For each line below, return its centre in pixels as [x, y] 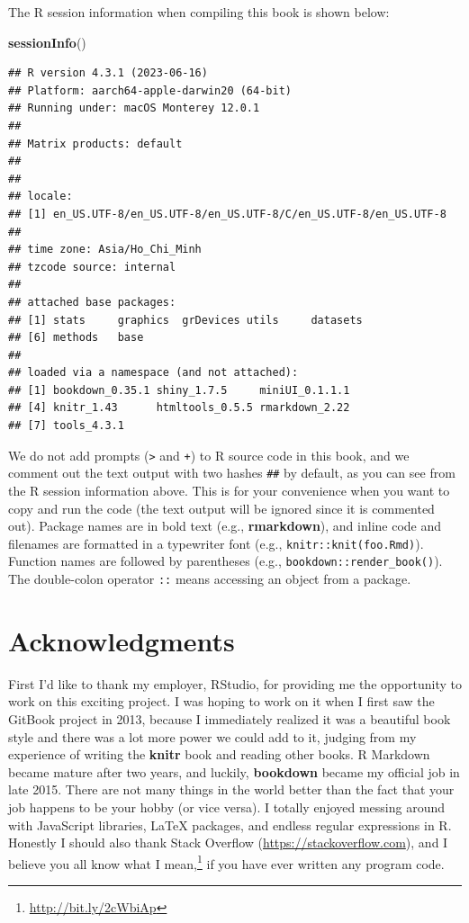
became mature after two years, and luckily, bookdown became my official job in [234, 771]
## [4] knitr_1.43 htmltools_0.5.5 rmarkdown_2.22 [179, 408]
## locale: [41, 197]
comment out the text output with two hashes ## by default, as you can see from [232, 473]
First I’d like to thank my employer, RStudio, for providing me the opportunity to [235, 683]
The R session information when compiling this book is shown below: [199, 12]
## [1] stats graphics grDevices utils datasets [185, 320]
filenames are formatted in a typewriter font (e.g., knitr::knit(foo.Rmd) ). [216, 543]
